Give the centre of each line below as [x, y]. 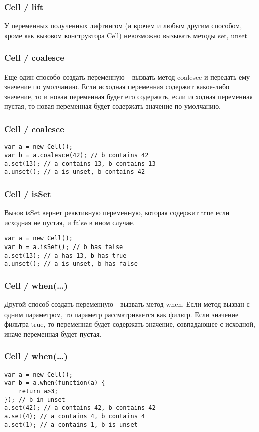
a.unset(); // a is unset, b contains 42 [75, 172]
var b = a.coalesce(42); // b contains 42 [76, 155]
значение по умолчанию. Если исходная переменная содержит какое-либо [117, 86]
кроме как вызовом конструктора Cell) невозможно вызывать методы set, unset [126, 35]
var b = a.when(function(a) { [55, 383]
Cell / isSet [28, 193]
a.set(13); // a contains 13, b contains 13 [80, 164]
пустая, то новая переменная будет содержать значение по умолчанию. [112, 106]
